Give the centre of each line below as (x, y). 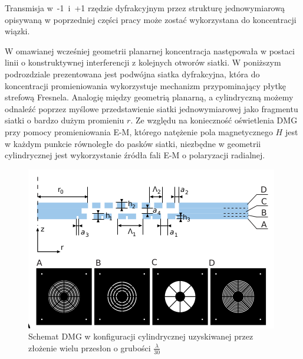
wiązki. (17, 31)
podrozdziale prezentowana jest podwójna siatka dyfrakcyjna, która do (132, 74)
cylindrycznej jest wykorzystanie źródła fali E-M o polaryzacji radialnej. (135, 155)
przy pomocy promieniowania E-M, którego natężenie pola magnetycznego (139, 131)
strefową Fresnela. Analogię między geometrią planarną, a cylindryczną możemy (149, 97)
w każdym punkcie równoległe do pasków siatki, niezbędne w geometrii (133, 143)
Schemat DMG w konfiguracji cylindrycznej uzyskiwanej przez (141, 336)
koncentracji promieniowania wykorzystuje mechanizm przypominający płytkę (146, 85)
